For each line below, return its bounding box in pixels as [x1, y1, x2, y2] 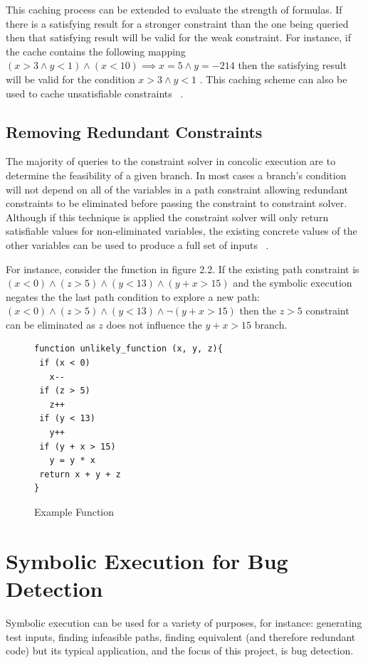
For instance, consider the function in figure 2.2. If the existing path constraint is [6, 261, 359, 276]
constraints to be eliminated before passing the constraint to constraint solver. [6, 196, 347, 211]
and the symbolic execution [233, 275, 352, 290]
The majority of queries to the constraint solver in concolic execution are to [6, 154, 336, 169]
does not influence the [106, 317, 202, 331]
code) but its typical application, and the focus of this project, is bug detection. [6, 643, 354, 658]
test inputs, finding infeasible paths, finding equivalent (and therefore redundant [6, 629, 356, 644]
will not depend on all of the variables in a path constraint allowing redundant [6, 181, 348, 196]
